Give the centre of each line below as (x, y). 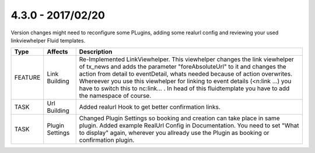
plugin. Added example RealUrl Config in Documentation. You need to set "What (189, 126)
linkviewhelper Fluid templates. (48, 40)
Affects (57, 52)
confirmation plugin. (107, 140)
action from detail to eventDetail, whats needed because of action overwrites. (186, 74)
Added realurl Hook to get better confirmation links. (150, 107)
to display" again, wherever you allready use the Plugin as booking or (174, 133)
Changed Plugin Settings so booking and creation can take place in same (179, 118)
